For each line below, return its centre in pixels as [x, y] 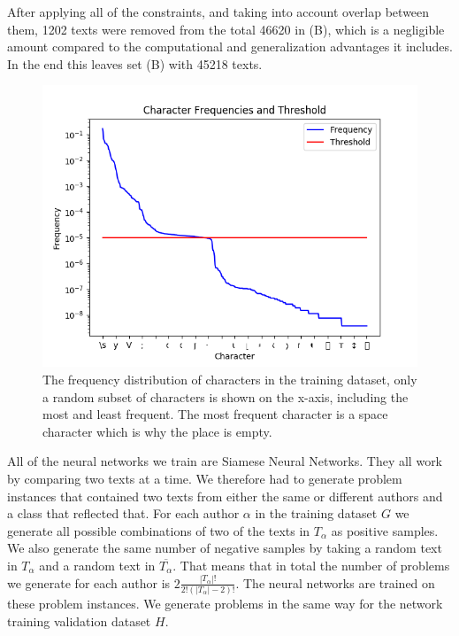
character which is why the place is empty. [157, 431]
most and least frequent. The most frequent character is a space [215, 414]
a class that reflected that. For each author [123, 513]
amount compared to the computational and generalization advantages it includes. [230, 47]
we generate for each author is [89, 582]
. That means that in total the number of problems [311, 565]
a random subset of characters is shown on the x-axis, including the [226, 396]
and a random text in [97, 565]
